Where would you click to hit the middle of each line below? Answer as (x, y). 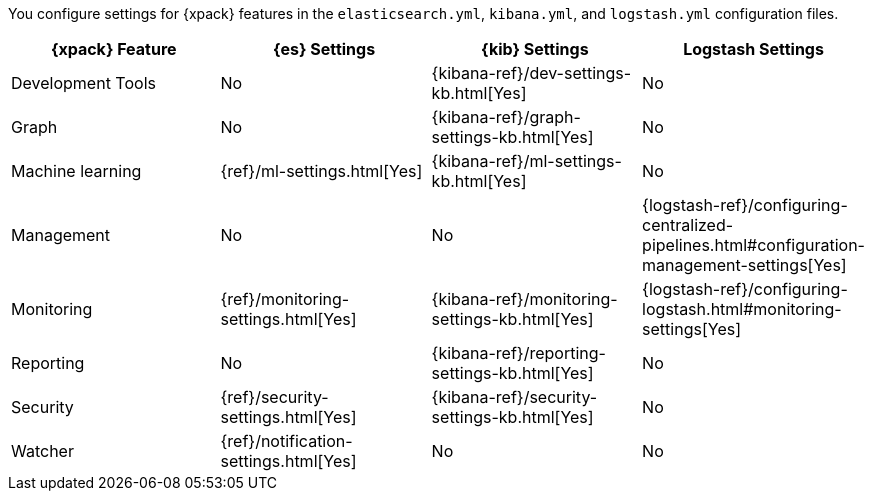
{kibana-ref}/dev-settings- (531, 73)
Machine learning (76, 171)
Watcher (42, 451)
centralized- (688, 225)
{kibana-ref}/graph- (506, 117)
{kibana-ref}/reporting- (518, 353)
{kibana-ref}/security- (514, 397)
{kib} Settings (535, 49)
